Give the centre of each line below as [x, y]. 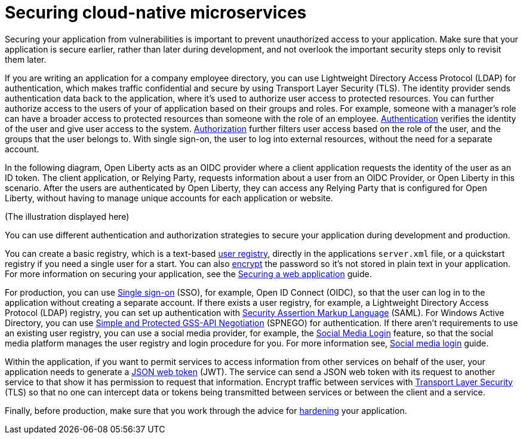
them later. [26, 59]
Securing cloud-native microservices [156, 13]
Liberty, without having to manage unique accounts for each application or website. [169, 198]
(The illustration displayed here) [67, 216]
